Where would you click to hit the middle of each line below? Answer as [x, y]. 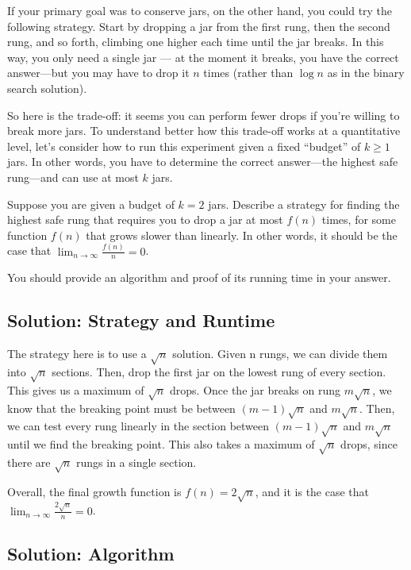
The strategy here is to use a [77, 354]
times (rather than [248, 73]
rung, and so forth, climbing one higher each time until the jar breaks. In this [196, 42]
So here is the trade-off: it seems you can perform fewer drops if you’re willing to [204, 115]
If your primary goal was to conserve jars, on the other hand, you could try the [200, 10]
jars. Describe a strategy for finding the [304, 204]
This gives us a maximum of [76, 389]
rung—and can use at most [73, 177]
